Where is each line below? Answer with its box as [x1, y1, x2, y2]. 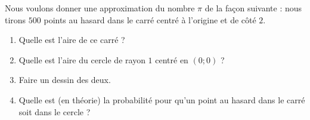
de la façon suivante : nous [204, 2, 302, 14]
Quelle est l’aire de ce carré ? [18, 33, 125, 46]
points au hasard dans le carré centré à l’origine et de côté [44, 13, 256, 26]
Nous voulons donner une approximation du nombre [5, 2, 195, 14]
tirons [5, 13, 26, 26]
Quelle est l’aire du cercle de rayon [18, 53, 145, 66]
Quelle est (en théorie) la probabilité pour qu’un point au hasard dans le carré [18, 93, 305, 106]
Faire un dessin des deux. [18, 73, 111, 86]
